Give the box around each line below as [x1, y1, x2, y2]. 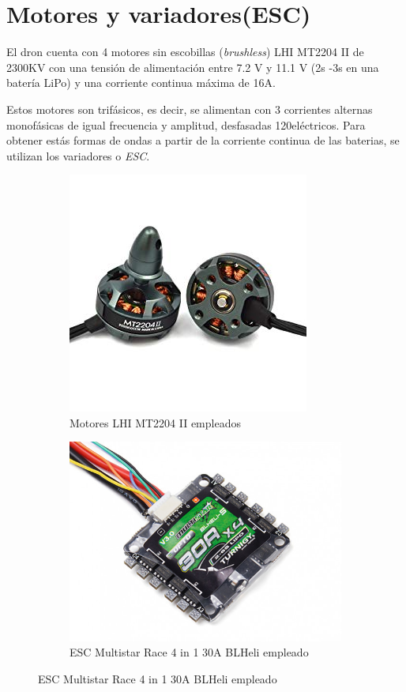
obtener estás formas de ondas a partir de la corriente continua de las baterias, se [6, 132, 400, 149]
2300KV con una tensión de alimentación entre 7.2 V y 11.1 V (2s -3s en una [6, 58, 379, 75]
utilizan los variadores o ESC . [6, 147, 150, 164]
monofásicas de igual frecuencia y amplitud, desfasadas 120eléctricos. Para [6, 116, 366, 133]
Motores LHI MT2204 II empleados [70, 414, 241, 431]
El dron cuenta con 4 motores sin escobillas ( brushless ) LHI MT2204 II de [6, 43, 364, 60]
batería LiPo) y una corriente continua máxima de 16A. [6, 74, 276, 91]
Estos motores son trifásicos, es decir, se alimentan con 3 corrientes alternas [6, 100, 373, 117]
